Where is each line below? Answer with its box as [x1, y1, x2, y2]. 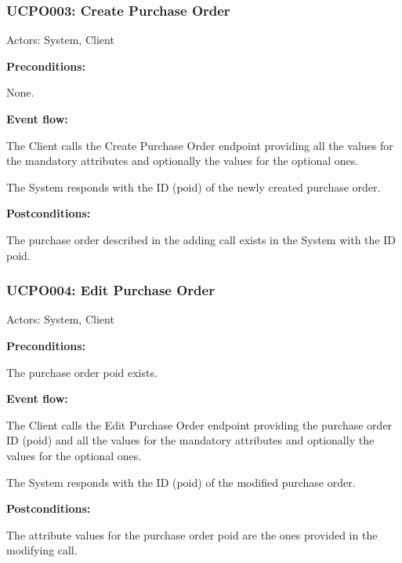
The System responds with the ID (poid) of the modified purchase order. [6, 473, 356, 490]
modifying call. [6, 542, 78, 558]
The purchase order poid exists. [6, 364, 158, 380]
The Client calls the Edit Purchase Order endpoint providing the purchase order [6, 416, 393, 433]
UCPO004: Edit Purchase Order [6, 280, 215, 300]
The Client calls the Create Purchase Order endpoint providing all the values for [6, 137, 393, 153]
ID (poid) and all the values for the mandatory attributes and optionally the [6, 432, 375, 448]
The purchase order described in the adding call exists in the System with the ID [6, 231, 396, 247]
